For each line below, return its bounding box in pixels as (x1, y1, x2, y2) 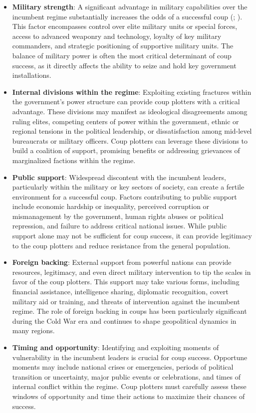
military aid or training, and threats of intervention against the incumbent (12, 296, 240, 306)
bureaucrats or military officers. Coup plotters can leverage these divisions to (12, 135, 248, 146)
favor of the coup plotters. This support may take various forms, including (12, 276, 240, 287)
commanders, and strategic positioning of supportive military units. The (12, 40, 234, 51)
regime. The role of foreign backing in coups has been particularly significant (12, 306, 247, 316)
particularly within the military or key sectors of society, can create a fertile (12, 182, 245, 192)
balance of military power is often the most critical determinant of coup (12, 50, 232, 60)
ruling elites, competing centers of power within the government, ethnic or (12, 116, 239, 126)
